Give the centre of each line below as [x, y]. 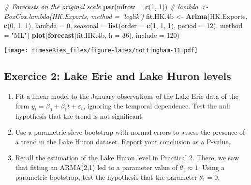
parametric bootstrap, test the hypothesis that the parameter [106, 177]
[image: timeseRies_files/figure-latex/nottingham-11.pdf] [101, 51]
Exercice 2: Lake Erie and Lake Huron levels [118, 76]
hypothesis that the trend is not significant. [80, 116]
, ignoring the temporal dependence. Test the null [157, 105]
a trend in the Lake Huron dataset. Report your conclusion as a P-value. [123, 141]
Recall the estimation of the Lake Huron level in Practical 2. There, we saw [127, 158]
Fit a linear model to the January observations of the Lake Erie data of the [127, 96]
